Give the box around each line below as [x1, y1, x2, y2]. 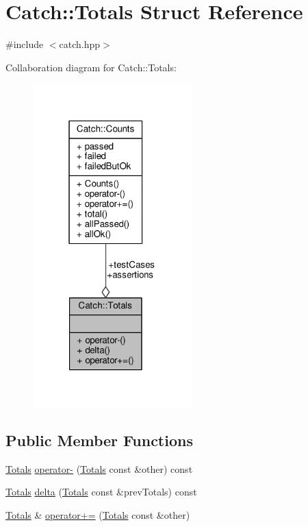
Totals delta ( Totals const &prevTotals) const [5, 485, 197, 499]
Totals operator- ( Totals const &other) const [5, 461, 193, 476]
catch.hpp [59, 37, 101, 51]
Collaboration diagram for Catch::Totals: [5, 60, 177, 74]
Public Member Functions [5, 430, 193, 451]
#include [5, 37, 44, 51]
